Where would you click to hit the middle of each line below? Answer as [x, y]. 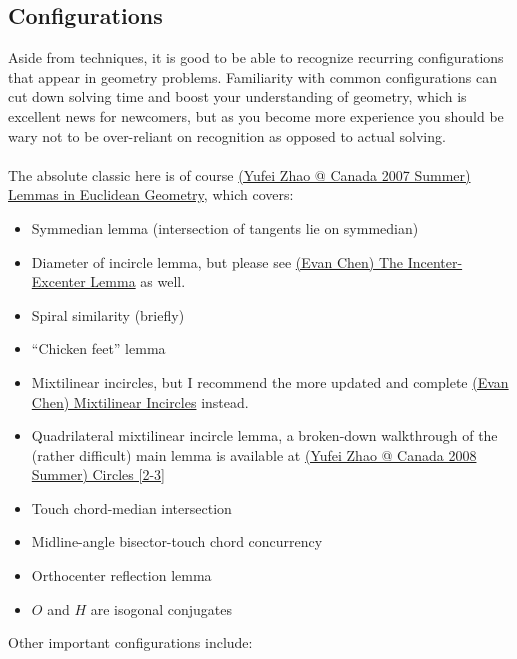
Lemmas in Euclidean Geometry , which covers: [151, 194]
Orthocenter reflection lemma [121, 575]
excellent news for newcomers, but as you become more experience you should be [256, 115]
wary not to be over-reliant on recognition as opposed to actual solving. [227, 135]
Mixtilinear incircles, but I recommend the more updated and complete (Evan [270, 381]
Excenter [58, 281]
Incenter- [435, 261]
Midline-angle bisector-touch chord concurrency [177, 541]
